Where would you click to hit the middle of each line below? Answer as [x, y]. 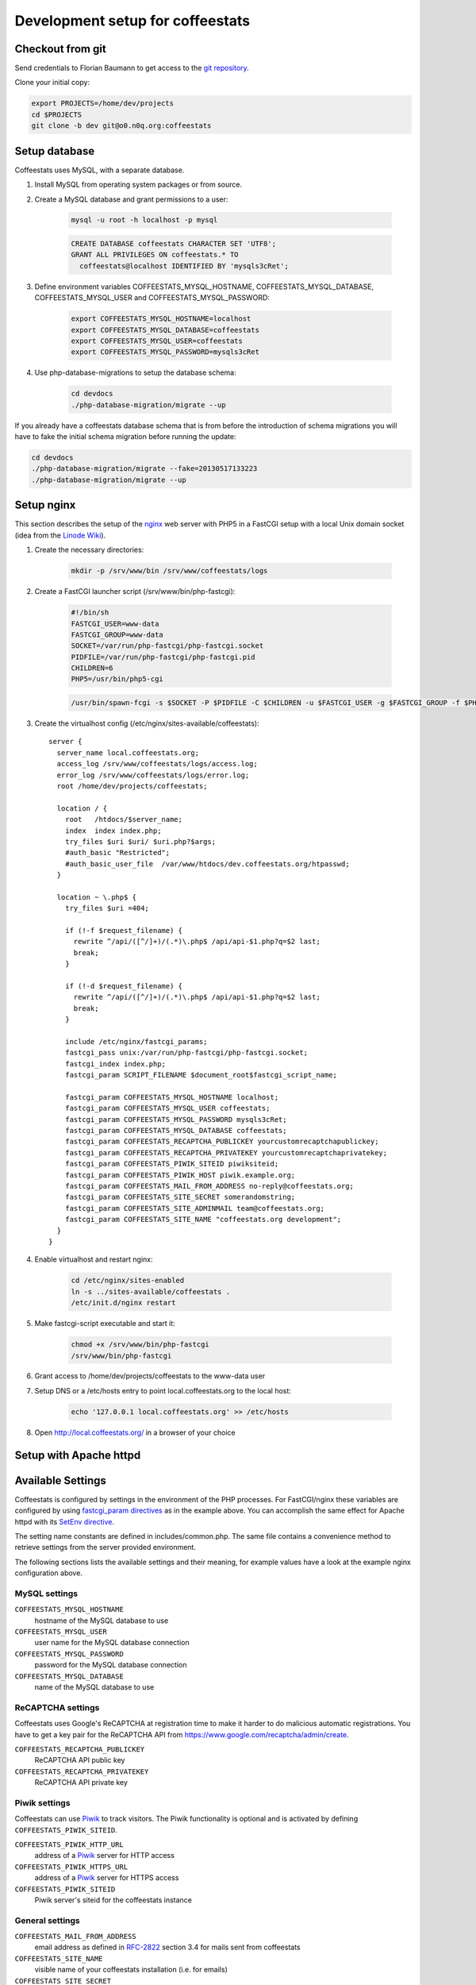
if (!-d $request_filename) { [123, 986]
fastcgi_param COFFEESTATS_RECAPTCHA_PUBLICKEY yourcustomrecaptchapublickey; [222, 1142]
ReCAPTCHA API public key [80, 1760]
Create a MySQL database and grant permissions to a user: [131, 199]
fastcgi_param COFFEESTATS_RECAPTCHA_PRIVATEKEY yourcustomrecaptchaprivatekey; [226, 1152]
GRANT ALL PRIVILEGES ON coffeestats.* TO [155, 255]
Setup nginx [45, 505]
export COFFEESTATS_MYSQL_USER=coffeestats [157, 341]
